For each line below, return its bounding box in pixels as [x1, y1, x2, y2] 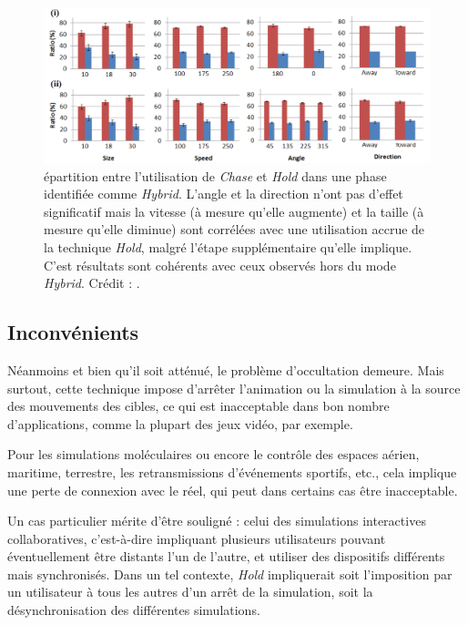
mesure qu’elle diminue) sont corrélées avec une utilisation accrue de [44, 220, 425, 239]
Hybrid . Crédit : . [44, 273, 140, 292]
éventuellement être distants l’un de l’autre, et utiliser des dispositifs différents [7, 547, 445, 566]
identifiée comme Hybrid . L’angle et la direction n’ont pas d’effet [44, 184, 403, 203]
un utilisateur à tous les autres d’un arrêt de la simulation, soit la [7, 582, 373, 601]
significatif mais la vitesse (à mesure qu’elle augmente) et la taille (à [44, 201, 424, 220]
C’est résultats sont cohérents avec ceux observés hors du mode [44, 255, 396, 274]
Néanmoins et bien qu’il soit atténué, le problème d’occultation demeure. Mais [7, 360, 444, 379]
